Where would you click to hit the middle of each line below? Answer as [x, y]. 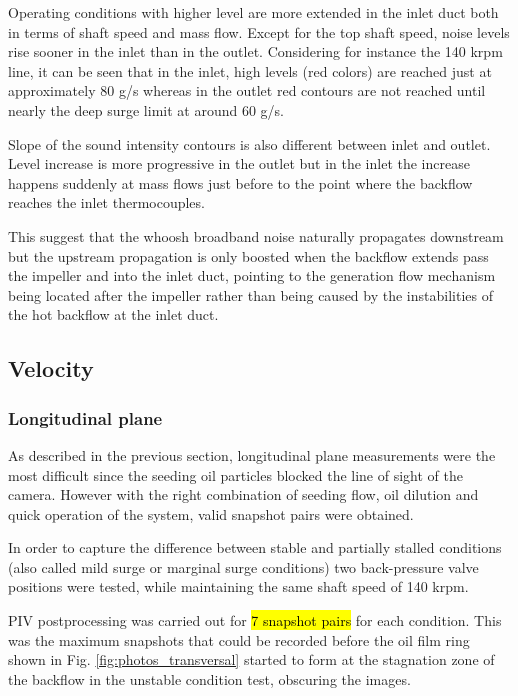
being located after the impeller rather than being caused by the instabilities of [250, 294]
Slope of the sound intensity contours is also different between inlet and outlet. [249, 143]
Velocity [51, 368]
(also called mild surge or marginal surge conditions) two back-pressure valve [243, 566]
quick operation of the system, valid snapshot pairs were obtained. [211, 513]
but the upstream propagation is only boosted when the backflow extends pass [248, 255]
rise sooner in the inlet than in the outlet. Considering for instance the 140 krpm [255, 51]
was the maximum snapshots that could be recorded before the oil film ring [239, 639]
